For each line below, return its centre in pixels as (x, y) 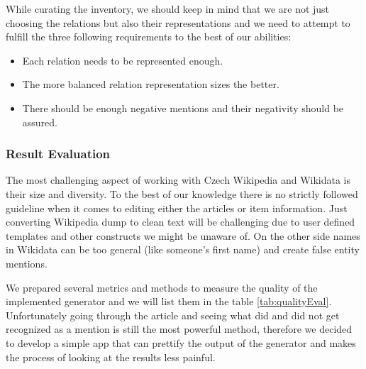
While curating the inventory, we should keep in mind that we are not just (168, 9)
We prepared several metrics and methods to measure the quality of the (162, 287)
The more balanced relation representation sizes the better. (151, 84)
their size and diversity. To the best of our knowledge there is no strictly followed (182, 193)
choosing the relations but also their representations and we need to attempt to (178, 22)
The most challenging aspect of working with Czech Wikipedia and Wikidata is (178, 180)
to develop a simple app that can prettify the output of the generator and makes (181, 342)
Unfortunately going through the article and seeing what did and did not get (173, 315)
